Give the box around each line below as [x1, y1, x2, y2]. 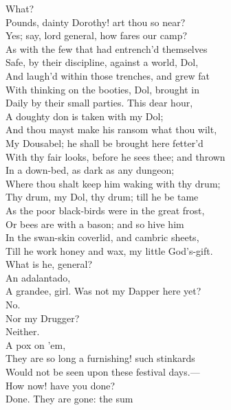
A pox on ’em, [5, 337, 66, 352]
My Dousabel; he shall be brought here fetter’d [5, 135, 203, 150]
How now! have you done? [5, 378, 115, 392]
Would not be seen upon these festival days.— [5, 365, 200, 379]
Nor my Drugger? [5, 310, 80, 325]
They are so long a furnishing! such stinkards [5, 351, 195, 365]
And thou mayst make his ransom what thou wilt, [5, 122, 217, 137]
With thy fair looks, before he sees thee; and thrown [5, 149, 225, 163]
